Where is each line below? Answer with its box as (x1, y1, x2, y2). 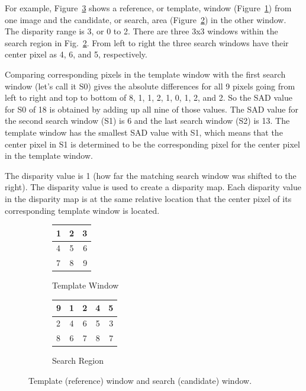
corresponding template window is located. (5, 204, 160, 216)
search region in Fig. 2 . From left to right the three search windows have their (5, 36, 289, 49)
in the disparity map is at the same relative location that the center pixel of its (5, 192, 292, 204)
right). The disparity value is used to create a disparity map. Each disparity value (5, 181, 301, 193)
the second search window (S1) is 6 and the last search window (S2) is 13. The (5, 114, 290, 127)
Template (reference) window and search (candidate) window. (28, 374, 252, 386)
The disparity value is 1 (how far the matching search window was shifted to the (5, 169, 297, 181)
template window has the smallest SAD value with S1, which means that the (5, 126, 283, 138)
